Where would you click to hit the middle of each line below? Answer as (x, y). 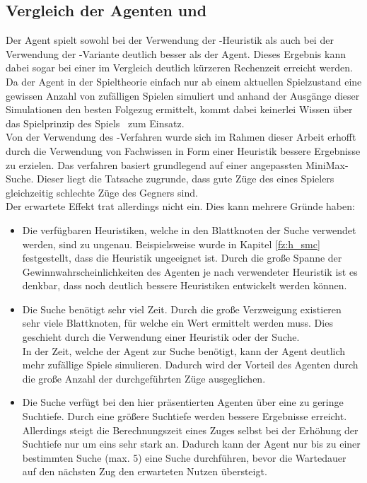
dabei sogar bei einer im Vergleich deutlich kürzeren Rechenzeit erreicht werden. (179, 68)
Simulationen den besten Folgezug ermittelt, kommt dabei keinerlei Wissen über (179, 109)
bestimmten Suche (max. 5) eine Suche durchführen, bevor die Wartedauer (184, 457)
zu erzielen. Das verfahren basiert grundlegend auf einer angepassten (154, 164)
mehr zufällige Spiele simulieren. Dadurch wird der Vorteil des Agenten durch (190, 365)
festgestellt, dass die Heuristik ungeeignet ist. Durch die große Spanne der (182, 258)
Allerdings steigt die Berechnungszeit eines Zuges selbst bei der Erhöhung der (190, 430)
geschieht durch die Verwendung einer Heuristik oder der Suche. (161, 337)
